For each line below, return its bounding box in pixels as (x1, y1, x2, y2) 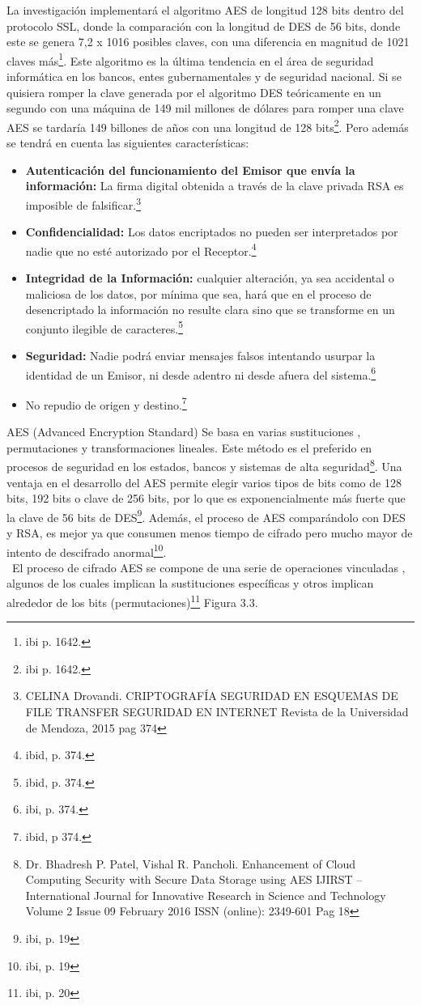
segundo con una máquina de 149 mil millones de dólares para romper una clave (6, 100, 404, 117)
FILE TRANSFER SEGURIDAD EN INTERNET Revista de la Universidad (25, 703, 409, 719)
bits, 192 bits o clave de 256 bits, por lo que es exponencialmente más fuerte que (6, 490, 406, 507)
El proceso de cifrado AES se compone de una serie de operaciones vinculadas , (11, 558, 406, 575)
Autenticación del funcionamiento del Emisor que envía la (25, 161, 355, 178)
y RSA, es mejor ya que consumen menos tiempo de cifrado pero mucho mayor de (6, 524, 413, 541)
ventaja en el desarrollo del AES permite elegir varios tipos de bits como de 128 (6, 473, 402, 490)
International (25, 886, 91, 903)
